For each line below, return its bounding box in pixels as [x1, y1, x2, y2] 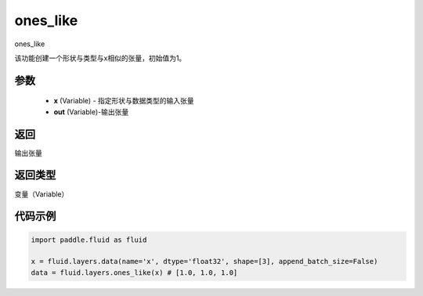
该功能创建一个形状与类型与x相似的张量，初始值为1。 [14, 53, 186, 63]
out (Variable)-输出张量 [53, 106, 129, 117]
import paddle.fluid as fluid [31, 235, 147, 244]
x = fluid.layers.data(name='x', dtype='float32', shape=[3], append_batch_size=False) [31, 257, 378, 266]
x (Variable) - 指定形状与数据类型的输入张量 [53, 96, 195, 106]
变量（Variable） [14, 189, 69, 199]
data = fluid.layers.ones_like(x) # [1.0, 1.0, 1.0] [31, 268, 238, 277]
